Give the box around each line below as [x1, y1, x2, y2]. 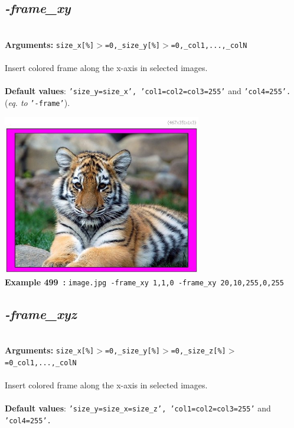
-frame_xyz [5, 304, 77, 323]
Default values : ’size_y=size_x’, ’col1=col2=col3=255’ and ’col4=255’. [5, 85, 291, 97]
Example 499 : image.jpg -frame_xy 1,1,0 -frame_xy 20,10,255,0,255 [5, 275, 284, 288]
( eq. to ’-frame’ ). [5, 96, 70, 108]
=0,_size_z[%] [171, 347, 226, 356]
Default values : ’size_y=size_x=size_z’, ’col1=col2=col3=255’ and [5, 402, 271, 414]
